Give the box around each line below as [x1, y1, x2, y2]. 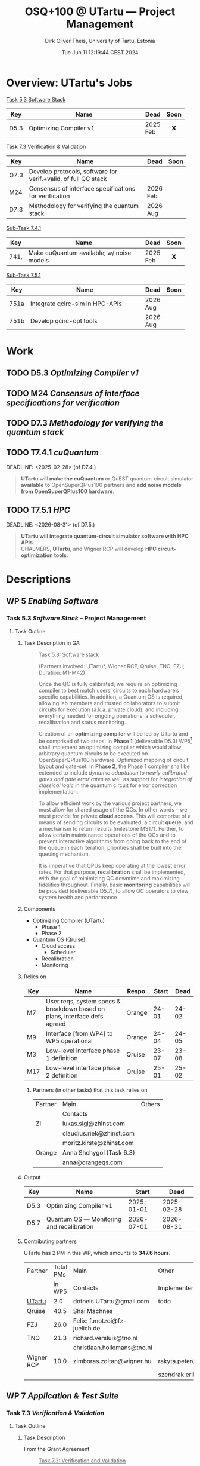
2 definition [45, 1072, 78, 1080]
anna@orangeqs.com [62, 1158, 123, 1167]
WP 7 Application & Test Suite [6, 1391, 119, 1401]
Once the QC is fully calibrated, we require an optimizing [38, 680, 177, 687]
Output [23, 1174, 41, 1181]
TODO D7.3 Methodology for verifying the [6, 418, 164, 429]
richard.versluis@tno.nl [73, 1334, 138, 1342]
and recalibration [46, 1223, 94, 1231]
